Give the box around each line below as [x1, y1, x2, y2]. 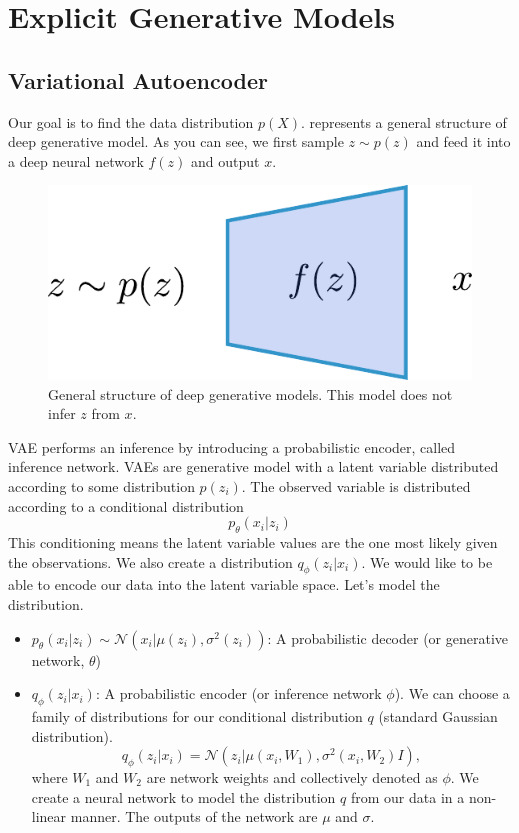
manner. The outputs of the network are [70, 806, 318, 827]
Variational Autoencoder [8, 64, 268, 95]
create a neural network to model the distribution [31, 786, 336, 807]
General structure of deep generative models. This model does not [48, 383, 453, 404]
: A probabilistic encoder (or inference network [95, 683, 382, 704]
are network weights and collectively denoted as [146, 766, 438, 787]
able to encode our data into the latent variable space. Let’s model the [8, 574, 440, 595]
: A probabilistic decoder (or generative [267, 627, 508, 648]
